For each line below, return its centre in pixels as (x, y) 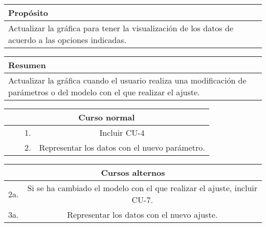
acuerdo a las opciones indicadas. (67, 40)
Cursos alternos (133, 172)
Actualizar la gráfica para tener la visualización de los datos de (121, 28)
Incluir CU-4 (122, 132)
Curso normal (107, 117)
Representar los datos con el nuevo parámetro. (122, 147)
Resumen (27, 65)
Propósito (28, 13)
